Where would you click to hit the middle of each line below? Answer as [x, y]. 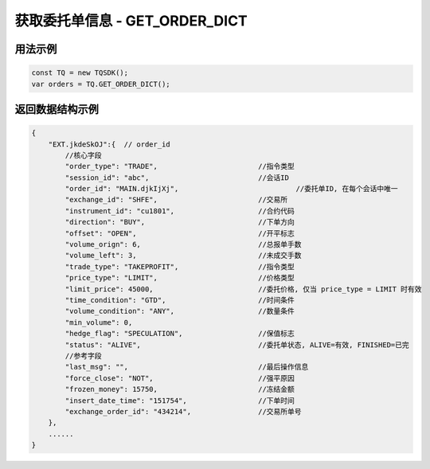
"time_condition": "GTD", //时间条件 [180, 300]
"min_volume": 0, [99, 322]
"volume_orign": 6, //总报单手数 [183, 244]
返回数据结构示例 [57, 109]
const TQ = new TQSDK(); [80, 73]
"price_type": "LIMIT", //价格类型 [180, 278]
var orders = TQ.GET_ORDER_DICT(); [101, 84]
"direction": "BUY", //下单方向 [180, 222]
